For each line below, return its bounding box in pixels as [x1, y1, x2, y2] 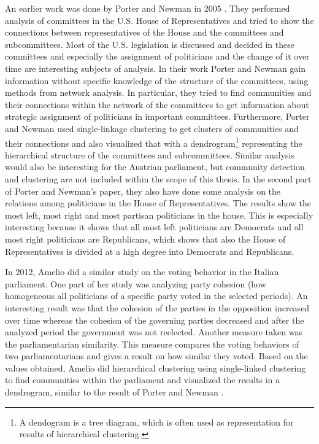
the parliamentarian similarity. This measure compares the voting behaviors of [5, 337, 299, 350]
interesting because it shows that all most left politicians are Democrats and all [5, 220, 304, 233]
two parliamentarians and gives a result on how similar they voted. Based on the [5, 349, 308, 362]
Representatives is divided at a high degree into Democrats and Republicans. [5, 244, 294, 257]
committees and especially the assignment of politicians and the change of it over [5, 50, 310, 63]
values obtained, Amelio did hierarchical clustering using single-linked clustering [5, 361, 306, 374]
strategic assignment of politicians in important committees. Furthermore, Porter [5, 110, 310, 123]
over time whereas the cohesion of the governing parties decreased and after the [5, 313, 304, 326]
